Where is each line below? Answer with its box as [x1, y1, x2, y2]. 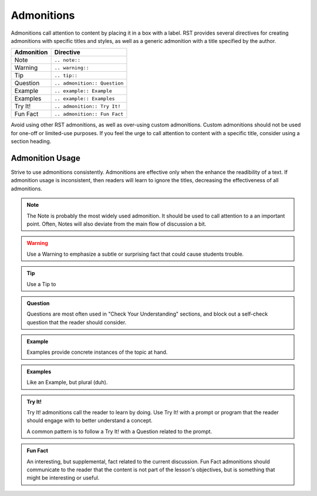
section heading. [11, 138, 52, 145]
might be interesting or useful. [26, 474, 100, 481]
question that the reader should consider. [26, 319, 127, 326]
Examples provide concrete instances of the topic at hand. [26, 348, 168, 356]
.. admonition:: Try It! [54, 103, 121, 109]
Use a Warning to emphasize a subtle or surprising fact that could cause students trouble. [26, 250, 244, 257]
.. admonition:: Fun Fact [54, 110, 124, 117]
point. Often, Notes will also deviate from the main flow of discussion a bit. [26, 220, 207, 227]
